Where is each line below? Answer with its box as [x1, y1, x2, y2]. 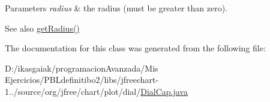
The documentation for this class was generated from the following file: [5, 42, 266, 54]
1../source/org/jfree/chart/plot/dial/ [5, 85, 141, 97]
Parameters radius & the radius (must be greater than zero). [5, 2, 227, 14]
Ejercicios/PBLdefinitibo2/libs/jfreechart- [5, 73, 159, 86]
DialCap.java [140, 85, 188, 97]
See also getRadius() [5, 21, 80, 34]
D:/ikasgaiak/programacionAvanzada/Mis [5, 61, 158, 74]
